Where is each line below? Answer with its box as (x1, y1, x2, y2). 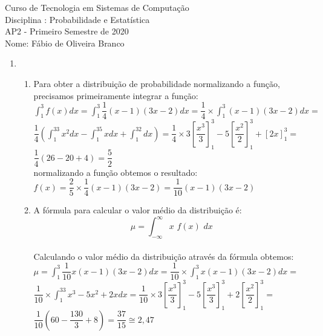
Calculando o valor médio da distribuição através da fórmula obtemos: (33, 250, 294, 262)
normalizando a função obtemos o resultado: (33, 166, 198, 178)
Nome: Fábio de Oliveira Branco (5, 36, 125, 49)
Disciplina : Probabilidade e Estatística (5, 13, 150, 25)
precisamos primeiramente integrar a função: (33, 89, 198, 102)
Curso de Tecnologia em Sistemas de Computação (5, 1, 189, 13)
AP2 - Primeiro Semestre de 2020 (5, 25, 129, 37)
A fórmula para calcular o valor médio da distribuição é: (33, 204, 242, 216)
